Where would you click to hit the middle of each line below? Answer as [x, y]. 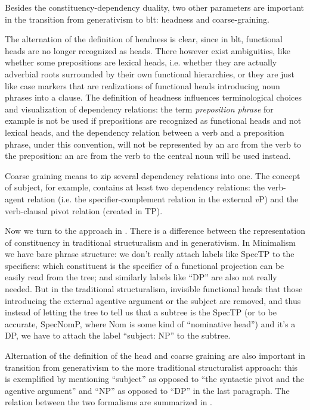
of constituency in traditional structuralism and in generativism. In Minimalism [150, 242]
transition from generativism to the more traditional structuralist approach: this [151, 367]
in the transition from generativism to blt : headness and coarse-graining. [137, 19]
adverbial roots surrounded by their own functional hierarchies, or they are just [150, 73]
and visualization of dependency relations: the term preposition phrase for [139, 109]
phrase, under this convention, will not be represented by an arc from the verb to [153, 144]
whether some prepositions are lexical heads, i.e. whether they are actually [141, 62]
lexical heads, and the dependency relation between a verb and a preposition [145, 132]
